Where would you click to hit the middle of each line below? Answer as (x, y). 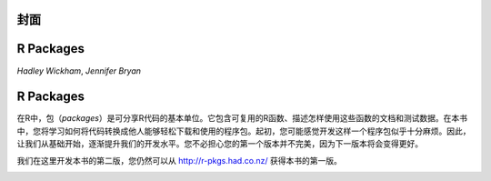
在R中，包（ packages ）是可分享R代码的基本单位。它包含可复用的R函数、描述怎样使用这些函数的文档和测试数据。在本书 (242, 118)
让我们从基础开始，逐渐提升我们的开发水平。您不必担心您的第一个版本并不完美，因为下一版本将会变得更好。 (220, 144)
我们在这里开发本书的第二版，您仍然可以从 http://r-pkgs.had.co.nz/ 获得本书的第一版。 (180, 160)
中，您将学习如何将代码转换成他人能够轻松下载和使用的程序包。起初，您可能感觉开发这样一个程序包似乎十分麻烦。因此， (244, 131)
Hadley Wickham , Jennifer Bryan (79, 70)
